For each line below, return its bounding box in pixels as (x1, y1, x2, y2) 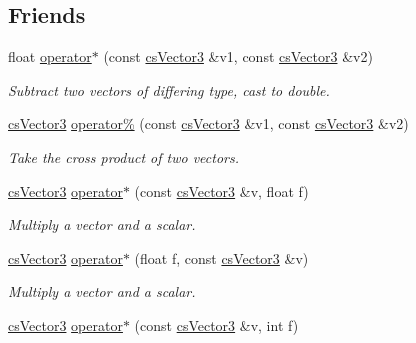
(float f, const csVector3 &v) (134, 247, 309, 268)
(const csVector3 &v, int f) (134, 314, 299, 335)
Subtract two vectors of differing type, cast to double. (8, 79, 330, 100)
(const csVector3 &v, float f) (134, 180, 309, 201)
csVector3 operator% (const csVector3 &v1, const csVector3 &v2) (8, 113, 409, 134)
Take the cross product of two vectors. (8, 146, 239, 167)
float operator (8, 46, 92, 67)
